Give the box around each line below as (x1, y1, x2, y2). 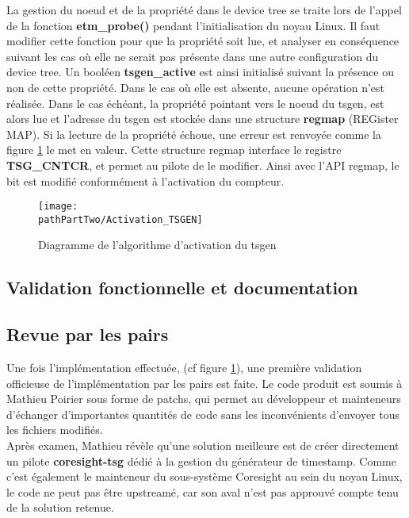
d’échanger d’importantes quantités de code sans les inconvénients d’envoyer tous (6, 405, 400, 422)
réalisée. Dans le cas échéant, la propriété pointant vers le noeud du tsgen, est (6, 94, 384, 111)
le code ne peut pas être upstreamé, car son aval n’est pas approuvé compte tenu (6, 483, 399, 500)
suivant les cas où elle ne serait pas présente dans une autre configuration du (6, 48, 379, 64)
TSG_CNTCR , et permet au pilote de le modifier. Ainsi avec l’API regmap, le (6, 156, 399, 173)
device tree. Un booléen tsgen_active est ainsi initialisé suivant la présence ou (6, 63, 394, 80)
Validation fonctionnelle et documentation (6, 275, 358, 300)
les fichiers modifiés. (6, 421, 103, 438)
